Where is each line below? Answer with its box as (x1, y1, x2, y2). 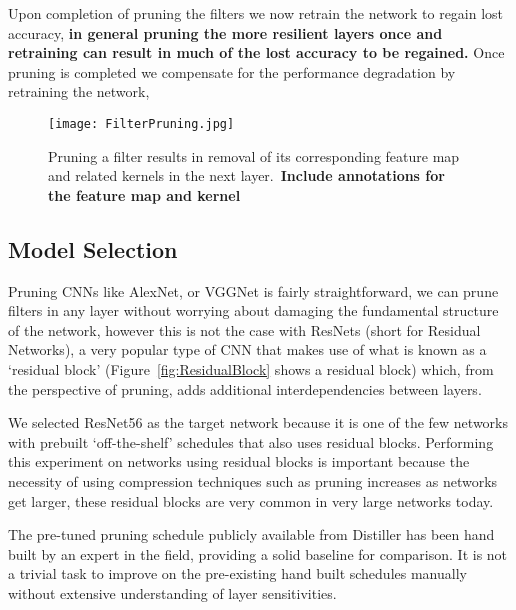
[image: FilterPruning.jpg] (48, 116, 235, 131)
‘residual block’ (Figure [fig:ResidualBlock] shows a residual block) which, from (8, 358, 494, 379)
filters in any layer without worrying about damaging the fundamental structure (8, 300, 499, 321)
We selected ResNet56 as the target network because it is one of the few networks (8, 412, 508, 433)
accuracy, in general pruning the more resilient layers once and (8, 22, 443, 43)
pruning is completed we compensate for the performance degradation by (8, 61, 456, 82)
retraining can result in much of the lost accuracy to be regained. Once (8, 42, 505, 63)
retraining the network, (8, 81, 150, 102)
